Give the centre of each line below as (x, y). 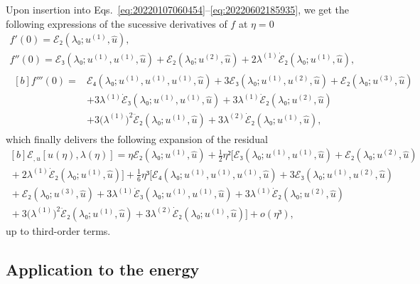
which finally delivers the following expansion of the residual (137, 138)
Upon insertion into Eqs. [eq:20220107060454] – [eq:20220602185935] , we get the (178, 9)
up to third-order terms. (58, 230)
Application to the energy (103, 269)
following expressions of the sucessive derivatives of (117, 23)
